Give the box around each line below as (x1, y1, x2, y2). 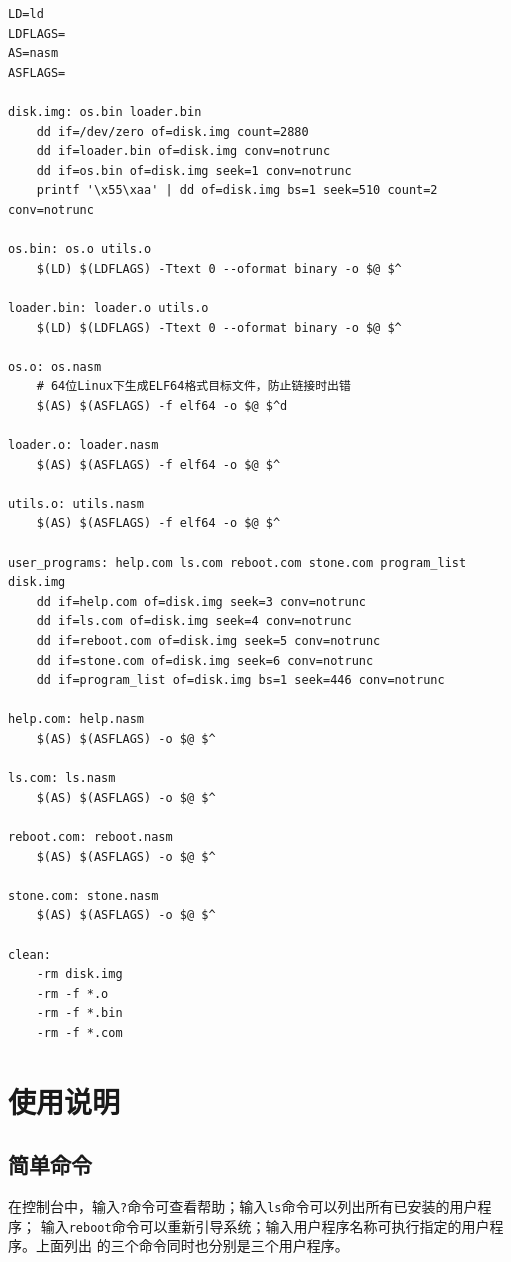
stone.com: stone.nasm (8, 888, 159, 903)
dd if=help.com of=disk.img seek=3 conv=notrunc (36, 594, 366, 609)
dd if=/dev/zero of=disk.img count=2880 (36, 124, 309, 139)
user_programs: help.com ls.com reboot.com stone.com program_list (8, 555, 467, 570)
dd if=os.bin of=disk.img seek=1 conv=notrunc (36, 163, 352, 178)
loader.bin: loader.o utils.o (8, 300, 209, 315)
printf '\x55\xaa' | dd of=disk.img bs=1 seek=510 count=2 (36, 183, 438, 198)
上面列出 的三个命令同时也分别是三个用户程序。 (35, 1235, 349, 1256)
